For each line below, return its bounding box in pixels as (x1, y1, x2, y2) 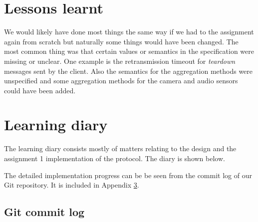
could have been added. (4, 85, 76, 95)
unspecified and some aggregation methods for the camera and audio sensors (4, 75, 238, 86)
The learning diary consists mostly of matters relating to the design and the (4, 143, 237, 154)
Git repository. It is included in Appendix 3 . (4, 180, 139, 190)
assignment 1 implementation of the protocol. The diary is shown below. (4, 153, 225, 163)
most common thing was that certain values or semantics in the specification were (4, 46, 255, 56)
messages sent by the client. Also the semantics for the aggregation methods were (4, 65, 253, 76)
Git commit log (4, 204, 85, 220)
